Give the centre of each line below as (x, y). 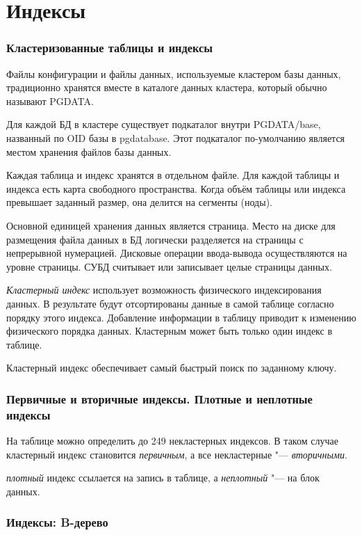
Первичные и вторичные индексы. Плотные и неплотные (159, 398)
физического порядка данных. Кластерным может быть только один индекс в (170, 331)
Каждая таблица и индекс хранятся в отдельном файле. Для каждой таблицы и (173, 175)
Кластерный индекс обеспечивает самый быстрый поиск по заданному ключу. (172, 368)
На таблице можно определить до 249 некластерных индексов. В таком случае (172, 441)
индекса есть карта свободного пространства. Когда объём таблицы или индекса (176, 188)
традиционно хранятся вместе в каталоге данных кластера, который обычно (167, 87)
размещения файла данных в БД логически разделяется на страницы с (155, 239)
